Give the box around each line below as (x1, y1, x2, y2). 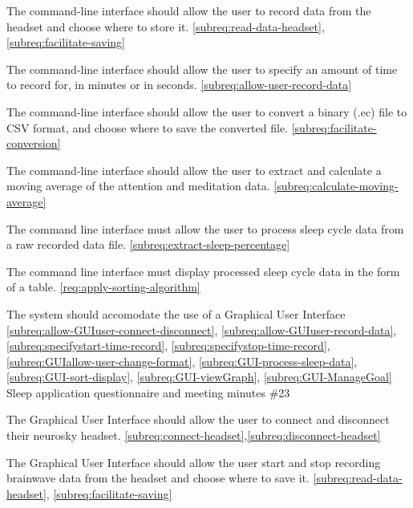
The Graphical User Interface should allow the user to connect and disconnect (6, 411, 390, 428)
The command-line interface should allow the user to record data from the (6, 2, 371, 18)
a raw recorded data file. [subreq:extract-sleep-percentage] (6, 236, 290, 253)
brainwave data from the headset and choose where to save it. (6, 469, 310, 486)
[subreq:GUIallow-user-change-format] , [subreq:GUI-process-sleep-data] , (6, 352, 358, 369)
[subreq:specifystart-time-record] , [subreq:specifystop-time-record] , (6, 337, 330, 354)
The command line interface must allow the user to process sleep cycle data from (6, 220, 404, 237)
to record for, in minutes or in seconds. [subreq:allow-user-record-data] (6, 76, 352, 93)
